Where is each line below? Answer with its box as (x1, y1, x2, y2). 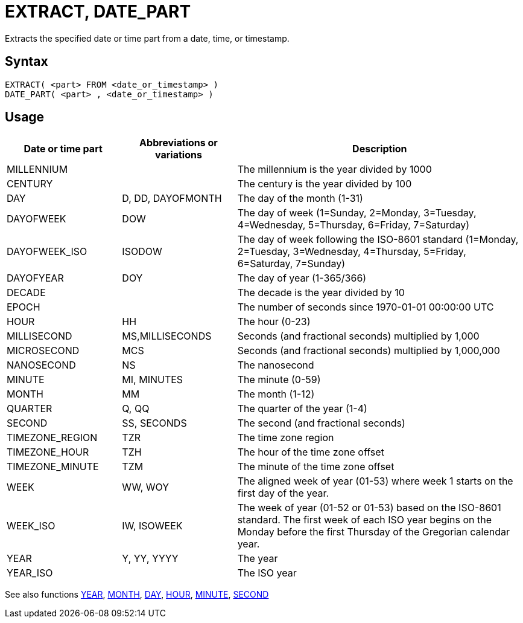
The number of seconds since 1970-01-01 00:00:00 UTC (237, 301, 494, 314)
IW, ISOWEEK (122, 520, 183, 532)
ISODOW (122, 245, 162, 258)
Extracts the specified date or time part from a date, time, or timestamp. (5, 33, 290, 44)
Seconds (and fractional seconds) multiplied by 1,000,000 (237, 344, 500, 357)
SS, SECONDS (122, 417, 187, 430)
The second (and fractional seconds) (237, 417, 405, 430)
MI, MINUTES (122, 373, 183, 386)
